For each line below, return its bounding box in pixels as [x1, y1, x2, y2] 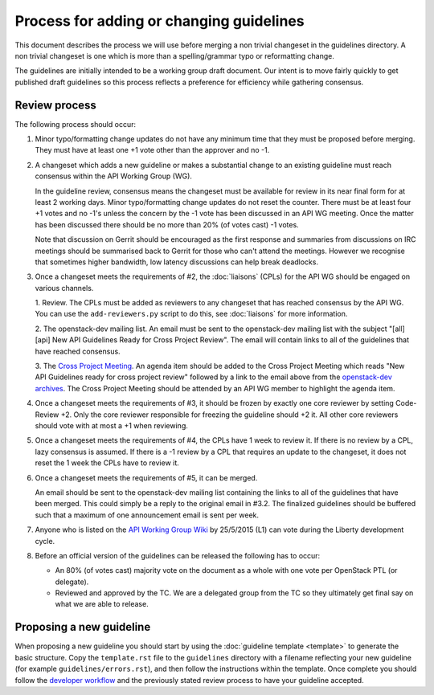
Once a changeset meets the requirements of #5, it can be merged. [35, 472, 258, 482]
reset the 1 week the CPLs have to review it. [35, 458, 180, 468]
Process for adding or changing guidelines [14, 12, 305, 30]
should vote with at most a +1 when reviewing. [35, 421, 188, 430]
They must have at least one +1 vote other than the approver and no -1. [35, 145, 270, 155]
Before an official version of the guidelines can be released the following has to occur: [35, 550, 321, 560]
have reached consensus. [35, 346, 121, 356]
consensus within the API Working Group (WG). [35, 171, 193, 181]
